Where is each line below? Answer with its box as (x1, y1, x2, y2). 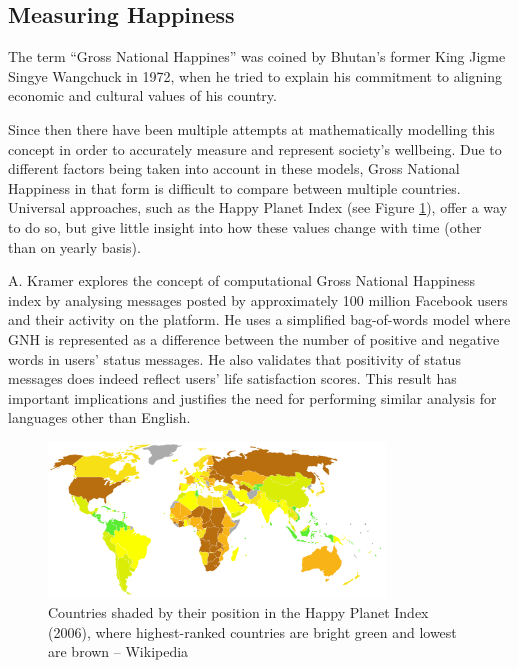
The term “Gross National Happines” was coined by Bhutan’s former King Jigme (8, 46, 506, 67)
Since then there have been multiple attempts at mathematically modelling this (8, 118, 495, 139)
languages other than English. (8, 407, 191, 428)
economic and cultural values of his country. (8, 85, 277, 106)
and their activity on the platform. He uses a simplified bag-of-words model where (8, 309, 511, 330)
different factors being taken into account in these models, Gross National (8, 158, 460, 179)
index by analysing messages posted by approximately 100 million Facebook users (8, 289, 508, 310)
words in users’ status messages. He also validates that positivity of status (8, 348, 461, 369)
